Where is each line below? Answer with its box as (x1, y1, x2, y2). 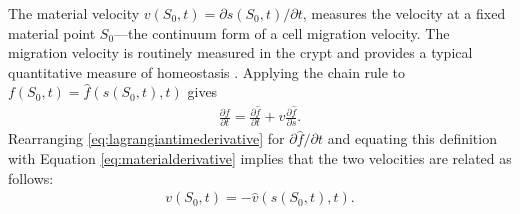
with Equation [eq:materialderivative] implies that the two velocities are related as (8, 147, 512, 168)
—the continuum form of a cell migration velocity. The (114, 22, 450, 43)
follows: (8, 167, 54, 188)
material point (8, 22, 96, 43)
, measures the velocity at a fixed (302, 3, 506, 23)
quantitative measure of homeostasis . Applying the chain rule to (8, 61, 406, 82)
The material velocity (8, 3, 140, 23)
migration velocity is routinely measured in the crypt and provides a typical (8, 42, 473, 63)
